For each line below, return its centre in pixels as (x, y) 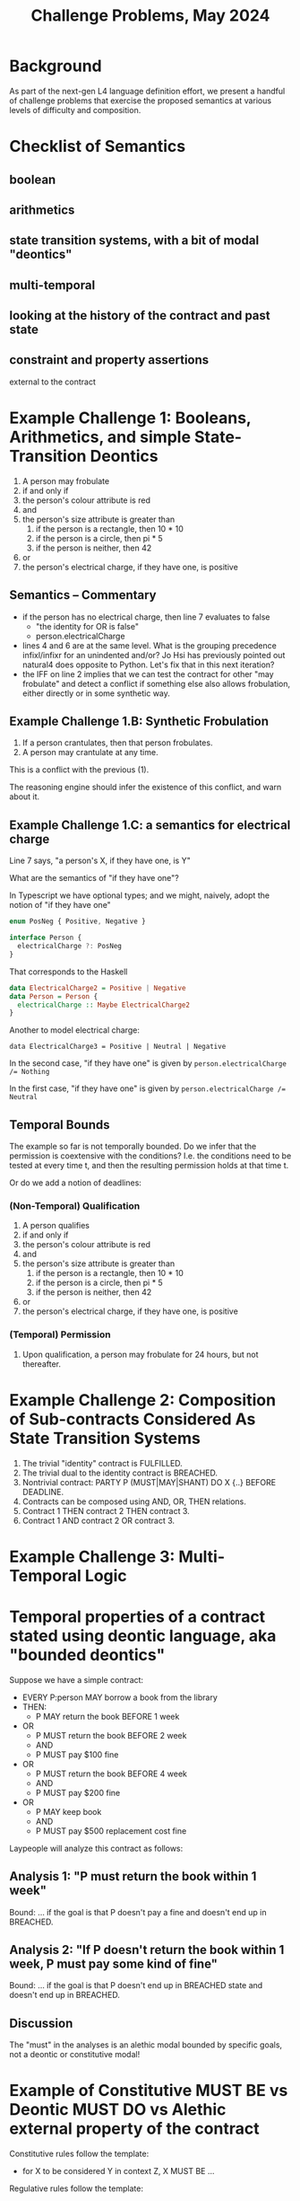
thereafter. (41, 1364)
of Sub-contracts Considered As (133, 1419)
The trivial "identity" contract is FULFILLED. (103, 1463)
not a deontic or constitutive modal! (75, 2055)
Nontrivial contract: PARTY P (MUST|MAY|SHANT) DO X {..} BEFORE (149, 1482)
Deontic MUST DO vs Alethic (118, 2110)
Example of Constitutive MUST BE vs (149, 2091)
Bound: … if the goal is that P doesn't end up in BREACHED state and (136, 1985)
